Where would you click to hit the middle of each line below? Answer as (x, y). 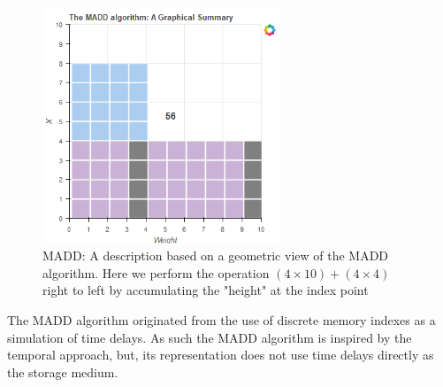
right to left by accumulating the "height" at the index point (206, 290)
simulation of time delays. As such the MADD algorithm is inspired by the (210, 337)
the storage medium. (63, 372)
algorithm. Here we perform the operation (156, 272)
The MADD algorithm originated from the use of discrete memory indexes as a (221, 320)
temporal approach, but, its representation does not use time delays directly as (221, 355)
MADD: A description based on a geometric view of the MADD (216, 255)
